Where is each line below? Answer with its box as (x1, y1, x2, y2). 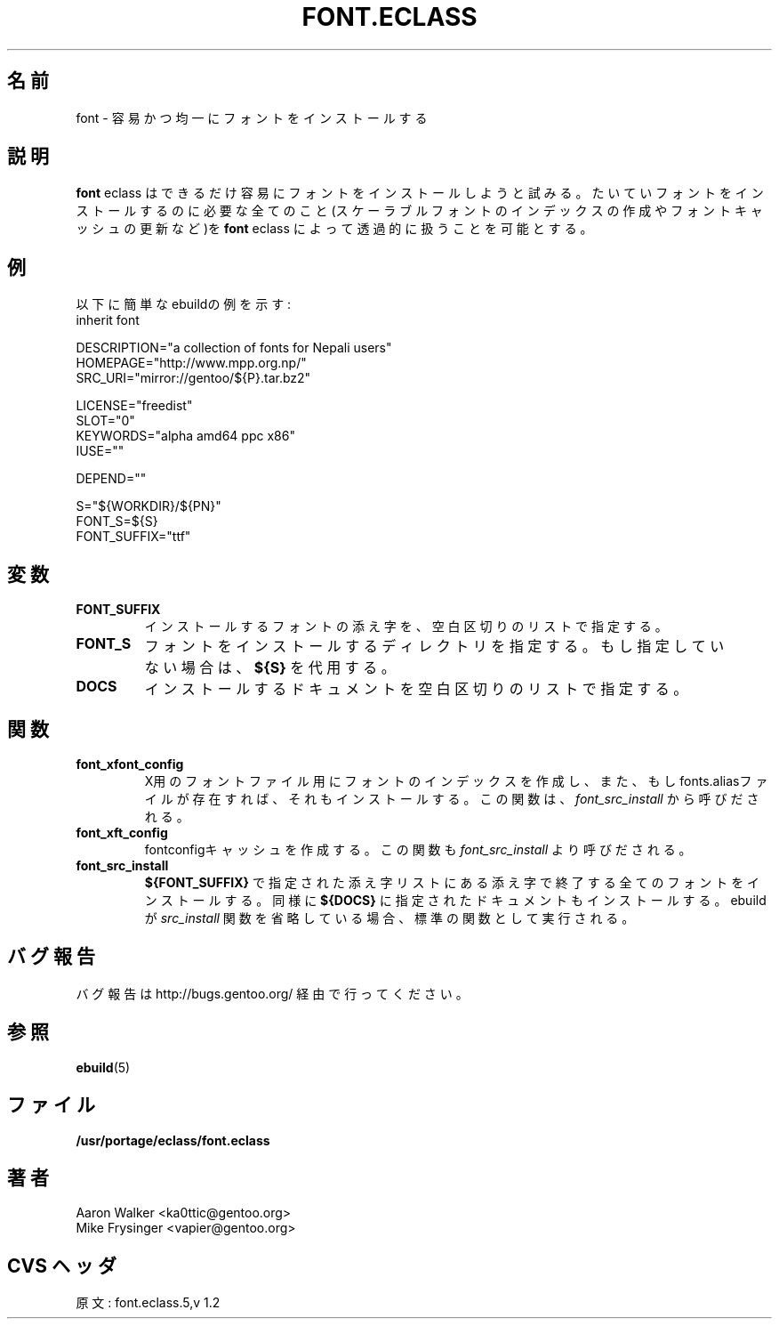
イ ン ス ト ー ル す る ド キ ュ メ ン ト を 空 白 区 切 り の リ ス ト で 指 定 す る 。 (144, 680, 688, 699)
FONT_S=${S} (76, 513, 158, 530)
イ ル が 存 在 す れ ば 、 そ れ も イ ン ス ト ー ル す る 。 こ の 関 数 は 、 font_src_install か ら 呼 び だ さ (144, 790, 759, 806)
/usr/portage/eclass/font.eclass (76, 1132, 270, 1148)
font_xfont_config (76, 756, 184, 772)
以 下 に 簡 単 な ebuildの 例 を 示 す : (76, 296, 292, 312)
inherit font (76, 312, 140, 328)
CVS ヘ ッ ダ (7, 1254, 116, 1277)
